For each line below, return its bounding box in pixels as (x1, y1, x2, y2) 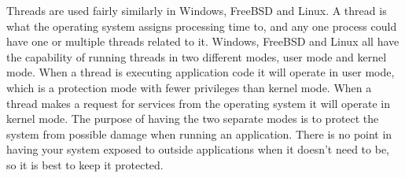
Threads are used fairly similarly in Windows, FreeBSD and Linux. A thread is (6, 2, 387, 18)
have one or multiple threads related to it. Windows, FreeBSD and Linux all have (6, 33, 399, 50)
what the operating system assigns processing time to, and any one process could (6, 17, 397, 34)
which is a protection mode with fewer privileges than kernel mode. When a (6, 79, 372, 95)
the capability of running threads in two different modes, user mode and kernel (6, 48, 387, 65)
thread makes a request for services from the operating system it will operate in (6, 95, 390, 111)
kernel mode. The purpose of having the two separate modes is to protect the (6, 110, 379, 127)
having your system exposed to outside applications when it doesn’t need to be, (6, 141, 390, 158)
